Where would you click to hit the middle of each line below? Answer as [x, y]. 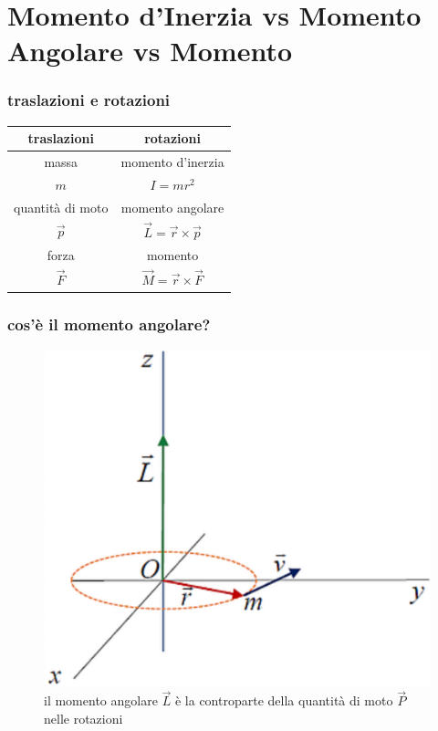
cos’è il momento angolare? [109, 324]
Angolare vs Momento [150, 51]
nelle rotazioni [83, 719]
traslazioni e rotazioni [89, 100]
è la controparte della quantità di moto [284, 700]
